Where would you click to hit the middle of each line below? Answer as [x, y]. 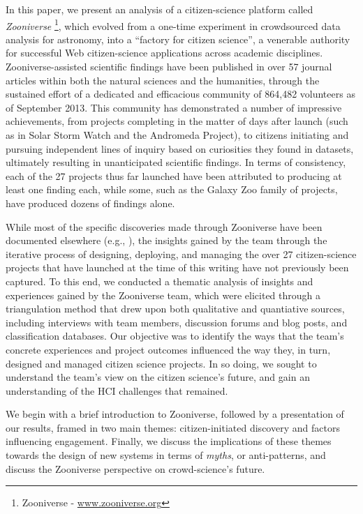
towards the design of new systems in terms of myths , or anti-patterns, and [166, 455]
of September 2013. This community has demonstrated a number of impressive [174, 107]
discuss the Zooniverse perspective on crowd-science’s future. [135, 468]
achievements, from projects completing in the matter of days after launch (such [177, 121]
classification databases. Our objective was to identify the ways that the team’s [175, 336]
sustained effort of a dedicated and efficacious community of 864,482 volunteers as [180, 94]
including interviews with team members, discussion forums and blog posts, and [177, 322]
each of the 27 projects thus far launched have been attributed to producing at [174, 175]
